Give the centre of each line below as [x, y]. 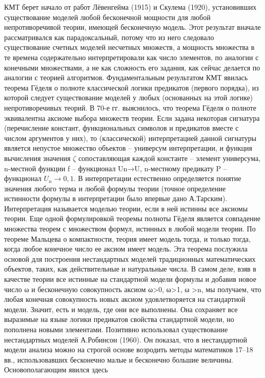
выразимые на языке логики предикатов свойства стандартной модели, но [119, 319]
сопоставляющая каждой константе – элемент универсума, [169, 158]
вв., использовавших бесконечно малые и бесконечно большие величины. [119, 359]
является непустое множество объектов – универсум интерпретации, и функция [128, 148]
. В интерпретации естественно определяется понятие [157, 178]
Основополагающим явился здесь [56, 370]
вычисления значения [37, 158]
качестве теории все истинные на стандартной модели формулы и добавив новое [130, 279]
